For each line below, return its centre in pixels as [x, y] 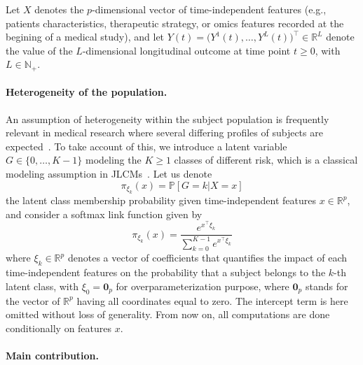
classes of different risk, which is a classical [266, 160]
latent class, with [42, 286]
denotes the [59, 9]
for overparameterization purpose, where [203, 286]
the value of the [39, 50]
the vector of [33, 300]
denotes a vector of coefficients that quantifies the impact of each [207, 258]
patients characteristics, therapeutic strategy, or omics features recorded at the [175, 23]
